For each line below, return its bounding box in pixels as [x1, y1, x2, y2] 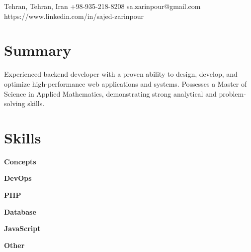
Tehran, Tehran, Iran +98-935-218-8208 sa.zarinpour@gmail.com [4, 1, 201, 11]
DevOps [4, 173, 32, 183]
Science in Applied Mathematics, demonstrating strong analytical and [4, 88, 217, 99]
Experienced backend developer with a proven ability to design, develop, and [4, 69, 238, 79]
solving [4, 98, 25, 109]
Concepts [4, 156, 36, 166]
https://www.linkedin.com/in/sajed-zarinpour [4, 10, 144, 21]
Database [4, 206, 36, 217]
